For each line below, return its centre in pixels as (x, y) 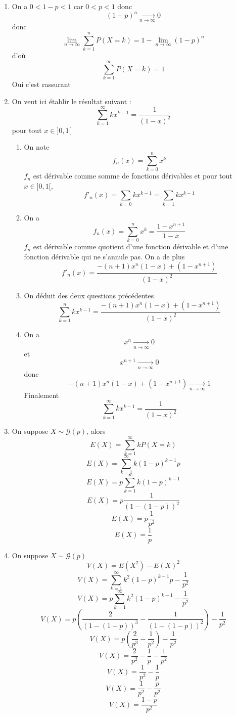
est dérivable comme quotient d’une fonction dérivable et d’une (131, 247)
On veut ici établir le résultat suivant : (72, 101)
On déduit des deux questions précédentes (89, 295)
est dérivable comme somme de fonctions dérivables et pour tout (133, 176)
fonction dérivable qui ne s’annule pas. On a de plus (104, 256)
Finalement (41, 395)
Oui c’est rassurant (41, 84)
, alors (96, 431)
